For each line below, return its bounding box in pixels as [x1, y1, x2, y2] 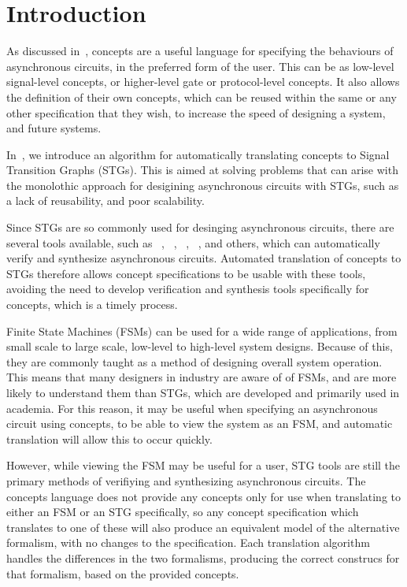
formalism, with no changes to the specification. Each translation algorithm [6, 534, 370, 551]
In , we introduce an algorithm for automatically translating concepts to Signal [6, 146, 390, 162]
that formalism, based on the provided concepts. [6, 565, 239, 581]
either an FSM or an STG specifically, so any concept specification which [6, 503, 359, 520]
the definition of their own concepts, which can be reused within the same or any [6, 88, 397, 105]
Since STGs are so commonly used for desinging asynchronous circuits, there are [6, 219, 394, 236]
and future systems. [6, 120, 102, 136]
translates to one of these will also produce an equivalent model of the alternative [6, 518, 400, 535]
